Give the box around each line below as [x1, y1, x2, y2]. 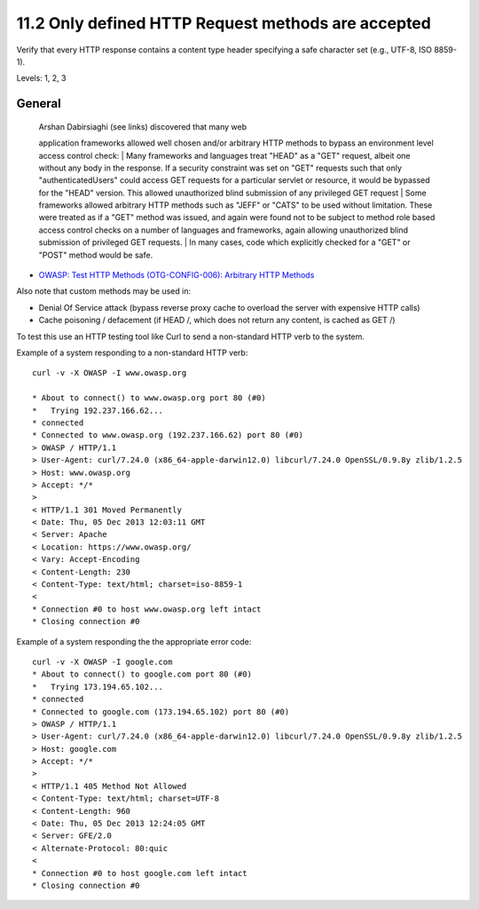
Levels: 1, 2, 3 [16, 73, 67, 83]
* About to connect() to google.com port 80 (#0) [32, 669, 253, 679]
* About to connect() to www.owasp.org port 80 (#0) [32, 393, 266, 403]
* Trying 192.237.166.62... [32, 405, 164, 415]
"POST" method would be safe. [38, 249, 153, 260]
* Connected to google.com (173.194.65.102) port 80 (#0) [32, 707, 290, 716]
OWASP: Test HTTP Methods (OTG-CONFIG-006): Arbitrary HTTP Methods [38, 270, 315, 281]
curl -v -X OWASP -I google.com [32, 657, 173, 667]
